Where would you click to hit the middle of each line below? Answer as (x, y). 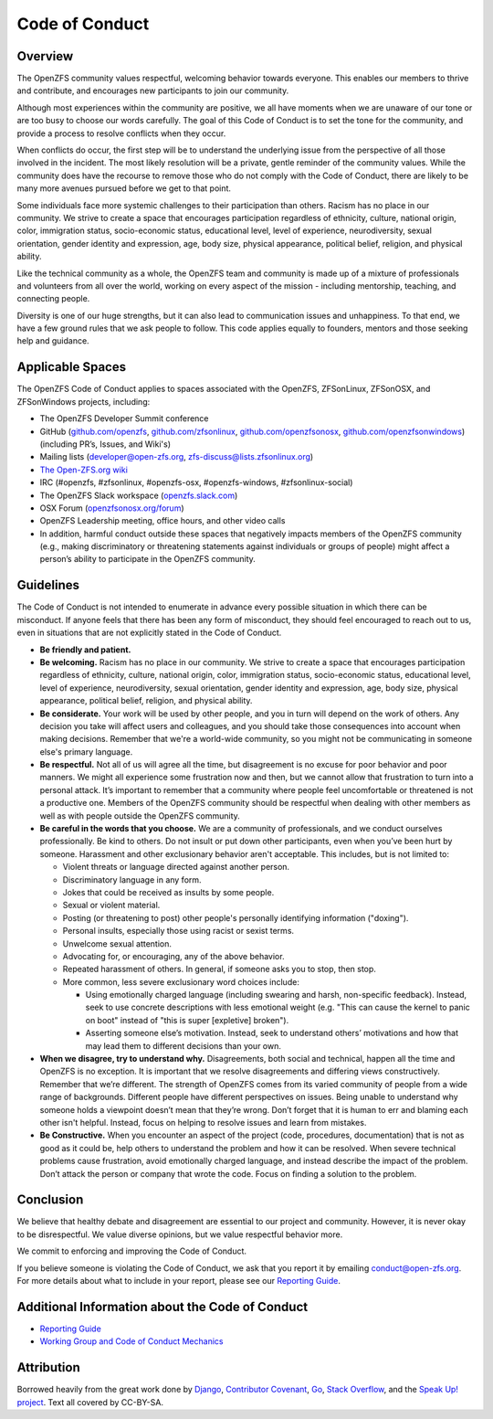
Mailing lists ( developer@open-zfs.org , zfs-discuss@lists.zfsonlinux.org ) (177, 457)
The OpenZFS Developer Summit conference (124, 418)
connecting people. (53, 299)
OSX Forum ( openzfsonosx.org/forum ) (112, 508)
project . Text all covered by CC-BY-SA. (90, 1402)
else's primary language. (86, 752)
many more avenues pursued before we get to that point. (124, 188)
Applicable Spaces (72, 367)
